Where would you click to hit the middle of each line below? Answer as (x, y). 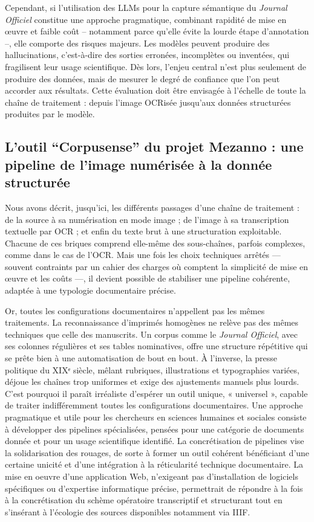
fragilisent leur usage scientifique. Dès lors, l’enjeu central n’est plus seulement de (155, 66)
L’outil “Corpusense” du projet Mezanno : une (154, 147)
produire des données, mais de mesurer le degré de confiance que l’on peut (142, 78)
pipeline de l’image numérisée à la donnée (139, 164)
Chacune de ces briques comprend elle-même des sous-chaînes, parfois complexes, (155, 243)
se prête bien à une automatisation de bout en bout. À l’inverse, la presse (141, 358)
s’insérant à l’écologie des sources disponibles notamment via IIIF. (128, 511)
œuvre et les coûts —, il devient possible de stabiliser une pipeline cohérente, (148, 278)
